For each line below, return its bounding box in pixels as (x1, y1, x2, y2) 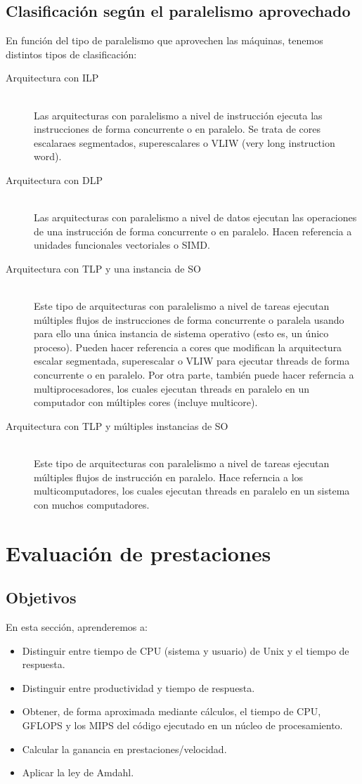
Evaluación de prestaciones (6, 538, 271, 567)
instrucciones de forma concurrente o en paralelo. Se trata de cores (34, 122, 321, 136)
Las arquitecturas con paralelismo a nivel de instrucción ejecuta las (34, 107, 323, 122)
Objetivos (6, 587, 77, 608)
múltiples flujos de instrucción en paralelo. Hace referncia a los (34, 469, 304, 484)
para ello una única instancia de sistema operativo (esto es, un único (34, 326, 329, 341)
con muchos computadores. (34, 497, 150, 511)
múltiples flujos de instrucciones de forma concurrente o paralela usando (34, 312, 344, 327)
